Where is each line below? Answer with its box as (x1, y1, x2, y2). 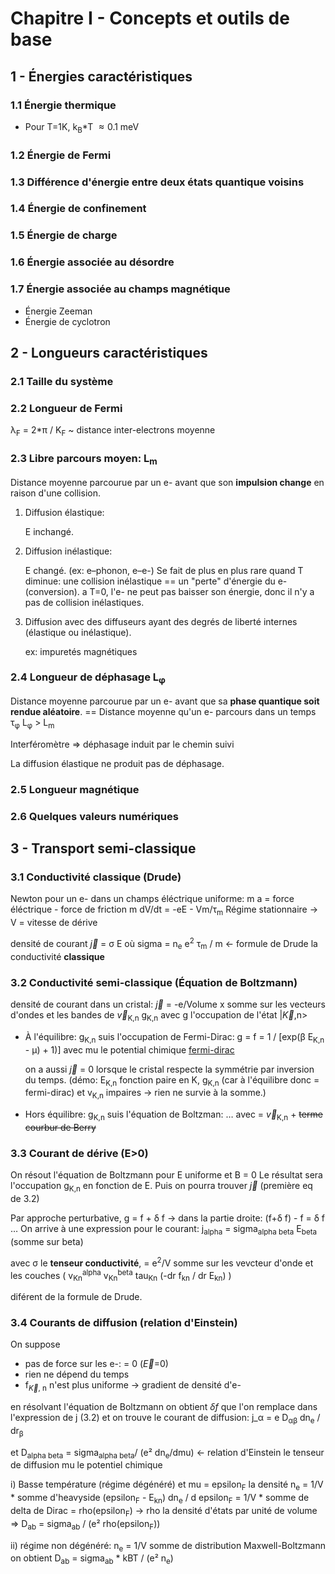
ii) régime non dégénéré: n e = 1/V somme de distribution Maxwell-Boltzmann (10, 1539, 326, 1554)
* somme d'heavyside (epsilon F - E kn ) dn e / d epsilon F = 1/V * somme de (10, 1492, 310, 1506)
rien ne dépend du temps (24, 1368, 130, 1381)
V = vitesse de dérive (10, 917, 98, 929)
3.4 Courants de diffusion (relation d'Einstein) (10, 1315, 238, 1329)
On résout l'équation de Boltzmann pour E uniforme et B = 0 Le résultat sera (10, 1169, 323, 1181)
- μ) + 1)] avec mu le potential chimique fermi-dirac (24, 1043, 235, 1056)
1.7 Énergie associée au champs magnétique (10, 282, 231, 296)
